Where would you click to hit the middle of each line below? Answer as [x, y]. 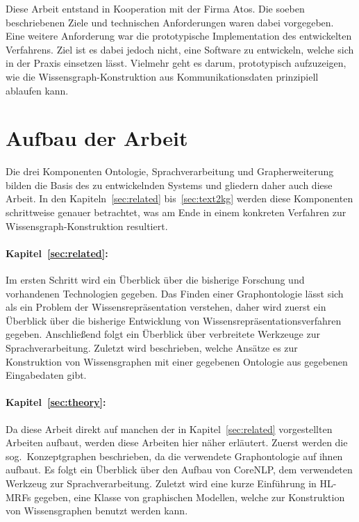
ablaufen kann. [37, 90]
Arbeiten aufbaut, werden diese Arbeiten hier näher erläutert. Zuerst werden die [177, 442]
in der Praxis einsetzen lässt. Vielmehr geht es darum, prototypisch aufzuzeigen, [176, 63]
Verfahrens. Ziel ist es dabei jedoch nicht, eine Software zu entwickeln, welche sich [180, 49]
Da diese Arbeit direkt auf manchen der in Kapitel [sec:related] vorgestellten [169, 429]
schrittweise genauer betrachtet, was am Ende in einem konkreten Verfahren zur [176, 212]
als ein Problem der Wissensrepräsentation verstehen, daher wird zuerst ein [166, 307]
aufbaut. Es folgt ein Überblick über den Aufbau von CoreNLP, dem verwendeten [179, 470]
